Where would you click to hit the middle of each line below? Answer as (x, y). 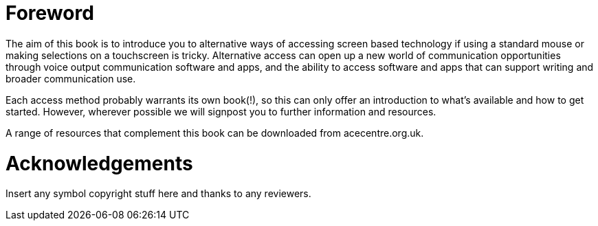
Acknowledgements (99, 163)
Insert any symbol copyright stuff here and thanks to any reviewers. (158, 194)
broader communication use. (71, 78)
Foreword (50, 13)
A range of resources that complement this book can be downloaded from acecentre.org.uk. (215, 133)
